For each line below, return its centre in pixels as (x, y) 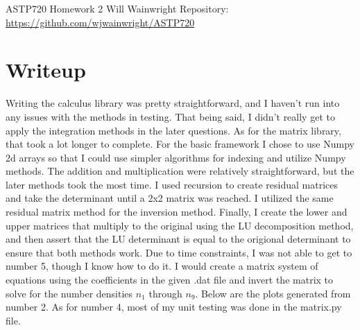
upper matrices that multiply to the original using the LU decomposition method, (180, 225)
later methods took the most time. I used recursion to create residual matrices (172, 184)
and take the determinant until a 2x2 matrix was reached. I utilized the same (170, 198)
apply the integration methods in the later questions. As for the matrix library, (173, 130)
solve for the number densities (69, 293)
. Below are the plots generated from (273, 293)
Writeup (46, 70)
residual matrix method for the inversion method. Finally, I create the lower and (177, 212)
